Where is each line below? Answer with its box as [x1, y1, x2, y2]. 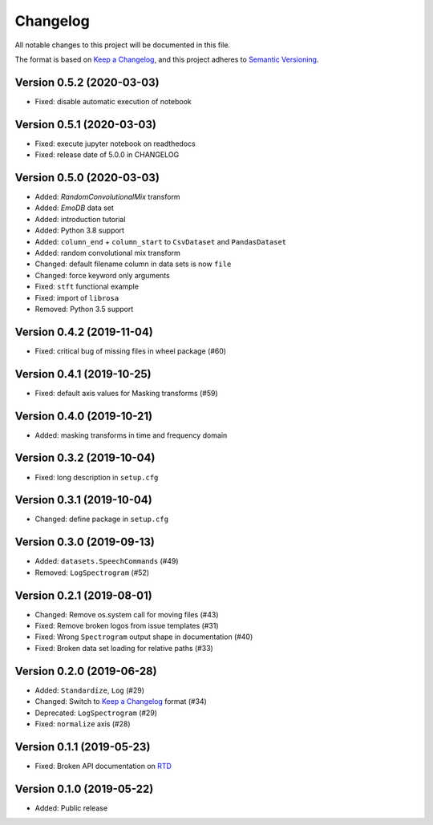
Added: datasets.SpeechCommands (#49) [34, 556, 180, 566]
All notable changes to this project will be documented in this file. [14, 40, 231, 50]
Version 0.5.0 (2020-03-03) [14, 171, 160, 184]
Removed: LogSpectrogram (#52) [34, 568, 150, 577]
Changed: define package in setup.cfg [34, 514, 168, 524]
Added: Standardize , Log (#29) [34, 685, 144, 695]
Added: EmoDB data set [34, 203, 114, 212]
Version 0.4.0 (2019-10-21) [14, 409, 153, 423]
